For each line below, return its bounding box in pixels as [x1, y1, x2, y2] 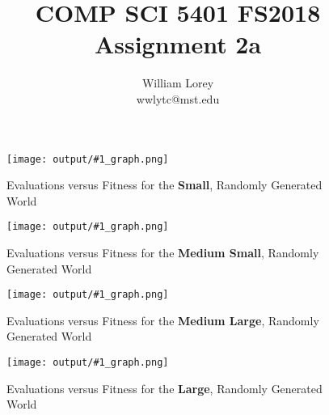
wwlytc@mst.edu [136, 90, 220, 107]
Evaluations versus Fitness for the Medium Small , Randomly [6, 244, 319, 260]
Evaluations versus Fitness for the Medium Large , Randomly [6, 311, 319, 328]
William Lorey [141, 74, 214, 91]
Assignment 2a [94, 28, 262, 61]
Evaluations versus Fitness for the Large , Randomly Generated [6, 379, 323, 396]
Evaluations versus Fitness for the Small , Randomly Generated [6, 176, 323, 193]
